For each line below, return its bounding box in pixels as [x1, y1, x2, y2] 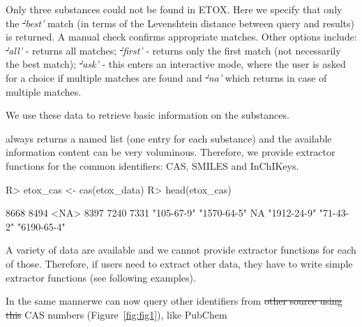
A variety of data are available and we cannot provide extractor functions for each [6, 242, 356, 257]
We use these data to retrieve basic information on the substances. [6, 108, 289, 122]
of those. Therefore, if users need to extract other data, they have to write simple [6, 256, 353, 270]
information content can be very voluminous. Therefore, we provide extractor [6, 145, 335, 159]
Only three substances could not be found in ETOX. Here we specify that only [6, 2, 342, 16]
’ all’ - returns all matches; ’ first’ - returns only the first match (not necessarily [6, 43, 341, 57]
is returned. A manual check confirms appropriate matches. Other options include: [6, 29, 357, 44]
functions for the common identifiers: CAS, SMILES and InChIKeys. [6, 158, 299, 173]
